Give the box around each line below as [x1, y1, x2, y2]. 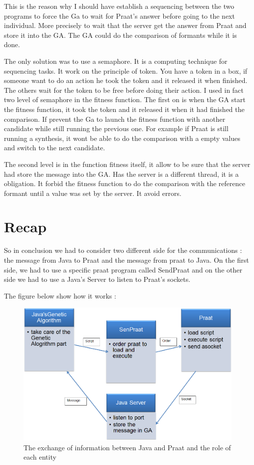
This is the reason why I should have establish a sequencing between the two [4, 1, 234, 11]
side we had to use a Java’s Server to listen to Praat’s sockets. [4, 274, 191, 284]
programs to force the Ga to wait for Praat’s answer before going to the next [4, 10, 235, 21]
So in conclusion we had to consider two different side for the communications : [4, 245, 242, 255]
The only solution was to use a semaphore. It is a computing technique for [4, 55, 228, 66]
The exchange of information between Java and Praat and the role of [24, 442, 231, 452]
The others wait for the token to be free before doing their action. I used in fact [4, 84, 244, 95]
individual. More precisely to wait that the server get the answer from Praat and [4, 20, 247, 30]
